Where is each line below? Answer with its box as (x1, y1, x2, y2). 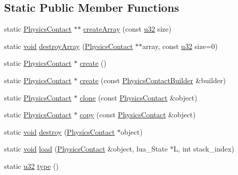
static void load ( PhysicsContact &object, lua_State (4, 143, 168, 154)
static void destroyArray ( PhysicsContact (4, 40, 133, 51)
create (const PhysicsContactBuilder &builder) (80, 74, 226, 85)
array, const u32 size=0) (142, 40, 218, 51)
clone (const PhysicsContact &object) (80, 92, 197, 103)
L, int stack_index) (173, 143, 234, 154)
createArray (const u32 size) (83, 23, 172, 34)
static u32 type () (4, 160, 59, 171)
